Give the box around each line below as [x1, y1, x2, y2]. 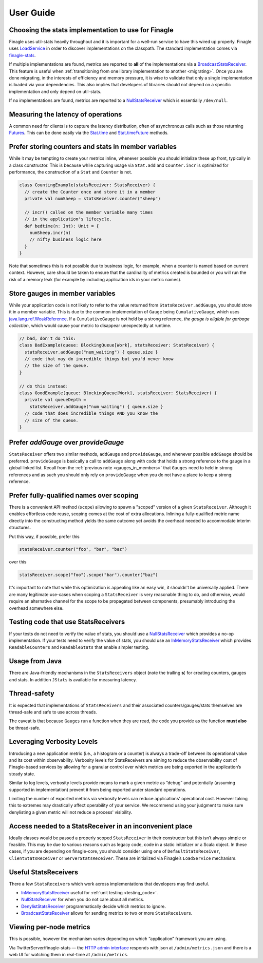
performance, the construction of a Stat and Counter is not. [9, 169, 132, 175]
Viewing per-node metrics [9, 923, 91, 931]
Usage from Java [9, 657, 62, 665]
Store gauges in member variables [9, 289, 115, 297]
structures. [9, 524, 31, 531]
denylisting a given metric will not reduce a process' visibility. [9, 809, 132, 815]
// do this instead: [19, 383, 68, 389]
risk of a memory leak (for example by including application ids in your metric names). [9, 276, 182, 282]
